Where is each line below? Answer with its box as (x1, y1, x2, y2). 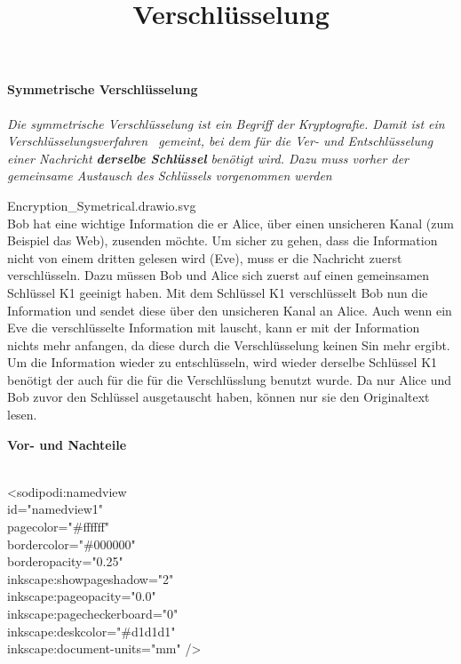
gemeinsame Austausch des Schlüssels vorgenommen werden (7, 166, 332, 185)
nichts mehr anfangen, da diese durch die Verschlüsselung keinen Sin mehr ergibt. (7, 335, 450, 354)
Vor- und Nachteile (7, 435, 127, 453)
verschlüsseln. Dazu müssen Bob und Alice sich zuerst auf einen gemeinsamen (7, 266, 430, 284)
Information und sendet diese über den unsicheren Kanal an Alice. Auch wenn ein (7, 300, 452, 319)
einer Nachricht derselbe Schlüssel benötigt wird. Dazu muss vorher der (7, 148, 409, 167)
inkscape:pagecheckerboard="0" (7, 604, 179, 623)
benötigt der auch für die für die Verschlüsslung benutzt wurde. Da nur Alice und (7, 370, 452, 388)
